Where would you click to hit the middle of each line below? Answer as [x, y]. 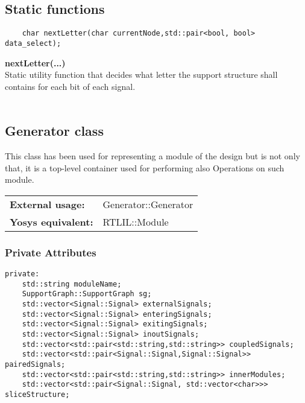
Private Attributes [51, 252]
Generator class [54, 131]
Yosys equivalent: [52, 221]
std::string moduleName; [72, 284]
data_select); [33, 43]
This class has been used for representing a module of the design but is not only [152, 156]
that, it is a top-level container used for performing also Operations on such [145, 167]
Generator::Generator [148, 204]
